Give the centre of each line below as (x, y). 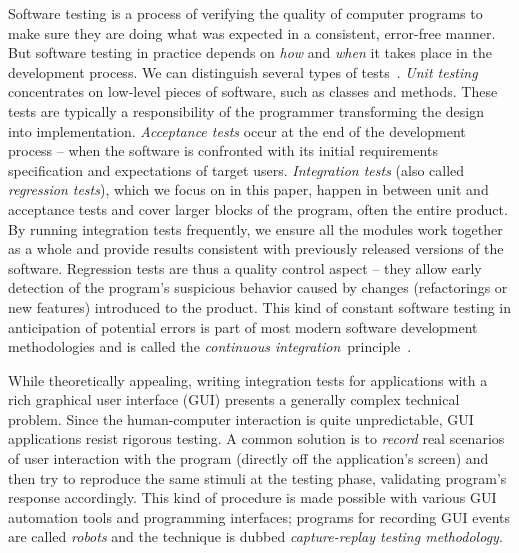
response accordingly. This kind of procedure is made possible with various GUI (252, 497)
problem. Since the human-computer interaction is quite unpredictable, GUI (241, 418)
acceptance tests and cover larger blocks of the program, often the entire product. (258, 208)
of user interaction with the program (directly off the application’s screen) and (248, 458)
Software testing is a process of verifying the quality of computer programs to (245, 13)
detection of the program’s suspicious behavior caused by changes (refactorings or (258, 287)
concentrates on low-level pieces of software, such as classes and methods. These (253, 91)
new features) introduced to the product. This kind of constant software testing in (260, 306)
